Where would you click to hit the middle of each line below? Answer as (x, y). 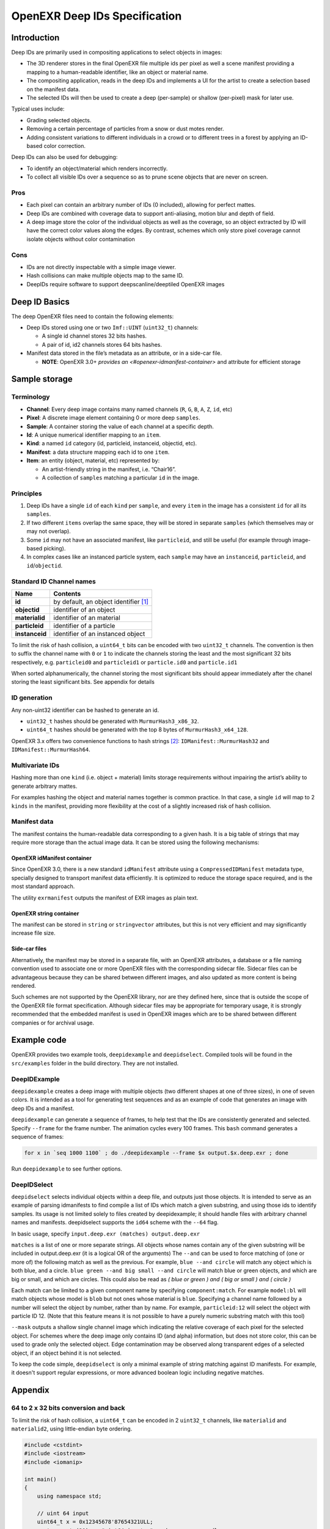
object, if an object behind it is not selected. (66, 1353)
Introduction (35, 38)
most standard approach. (43, 886)
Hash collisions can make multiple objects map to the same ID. (105, 276)
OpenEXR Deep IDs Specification (97, 16)
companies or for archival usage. (53, 1023)
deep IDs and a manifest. (43, 1108)
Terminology (31, 397)
